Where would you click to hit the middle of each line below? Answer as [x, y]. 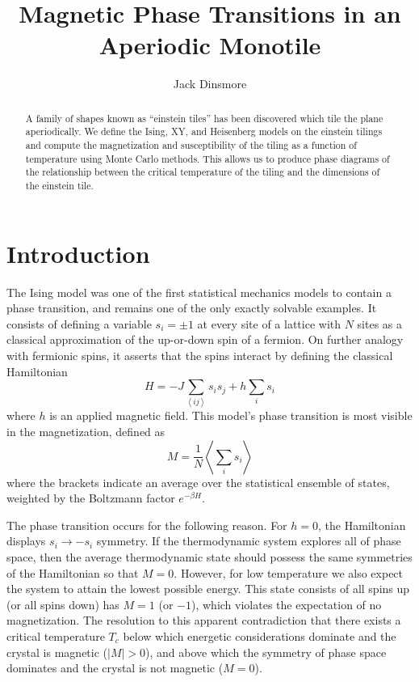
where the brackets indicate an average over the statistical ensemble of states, [198, 482]
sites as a [380, 323]
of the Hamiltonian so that [73, 572]
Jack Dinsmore [210, 84]
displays [26, 541]
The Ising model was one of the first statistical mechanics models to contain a [199, 292]
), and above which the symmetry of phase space [266, 652]
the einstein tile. [59, 185]
